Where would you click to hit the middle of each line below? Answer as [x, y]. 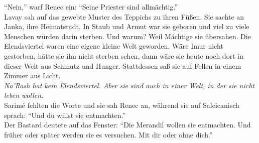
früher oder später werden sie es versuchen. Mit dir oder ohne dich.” [108, 134]
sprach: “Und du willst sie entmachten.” [65, 115]
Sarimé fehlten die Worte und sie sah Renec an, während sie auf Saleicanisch [122, 105]
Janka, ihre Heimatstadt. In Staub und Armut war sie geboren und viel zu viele [127, 26]
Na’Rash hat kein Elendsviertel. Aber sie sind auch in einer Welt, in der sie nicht [129, 85]
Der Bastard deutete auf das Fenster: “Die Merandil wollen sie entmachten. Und [127, 125]
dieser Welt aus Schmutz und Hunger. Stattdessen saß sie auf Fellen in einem [123, 65]
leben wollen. [24, 95]
